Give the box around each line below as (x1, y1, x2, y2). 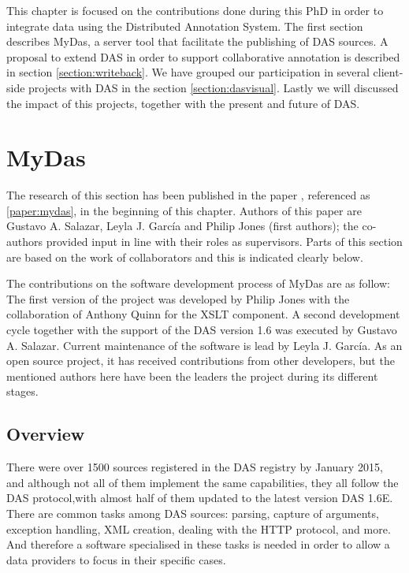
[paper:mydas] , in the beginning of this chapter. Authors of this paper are (6, 202, 362, 218)
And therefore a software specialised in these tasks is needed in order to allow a (6, 536, 390, 553)
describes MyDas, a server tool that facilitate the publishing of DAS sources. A (6, 33, 389, 50)
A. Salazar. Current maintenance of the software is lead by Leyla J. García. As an (6, 337, 403, 353)
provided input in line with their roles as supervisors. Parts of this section (46, 233, 403, 250)
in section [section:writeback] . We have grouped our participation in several (6, 64, 370, 80)
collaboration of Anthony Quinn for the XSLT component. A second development (6, 306, 400, 322)
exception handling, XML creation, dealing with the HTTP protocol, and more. (6, 520, 391, 537)
